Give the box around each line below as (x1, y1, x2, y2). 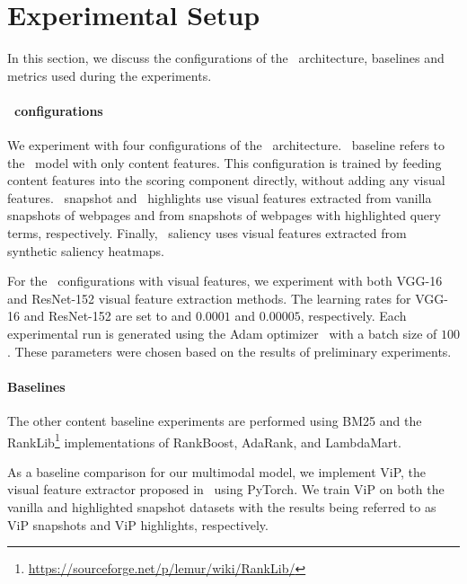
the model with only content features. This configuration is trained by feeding (7, 153, 442, 172)
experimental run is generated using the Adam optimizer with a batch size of (7, 324, 437, 343)
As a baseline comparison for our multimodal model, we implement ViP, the (7, 462, 427, 481)
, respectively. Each (300, 306, 407, 325)
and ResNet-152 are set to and (23, 306, 192, 325)
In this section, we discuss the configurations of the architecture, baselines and (7, 49, 445, 67)
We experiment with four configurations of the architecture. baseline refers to (7, 136, 445, 155)
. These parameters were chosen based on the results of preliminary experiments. (7, 341, 452, 360)
